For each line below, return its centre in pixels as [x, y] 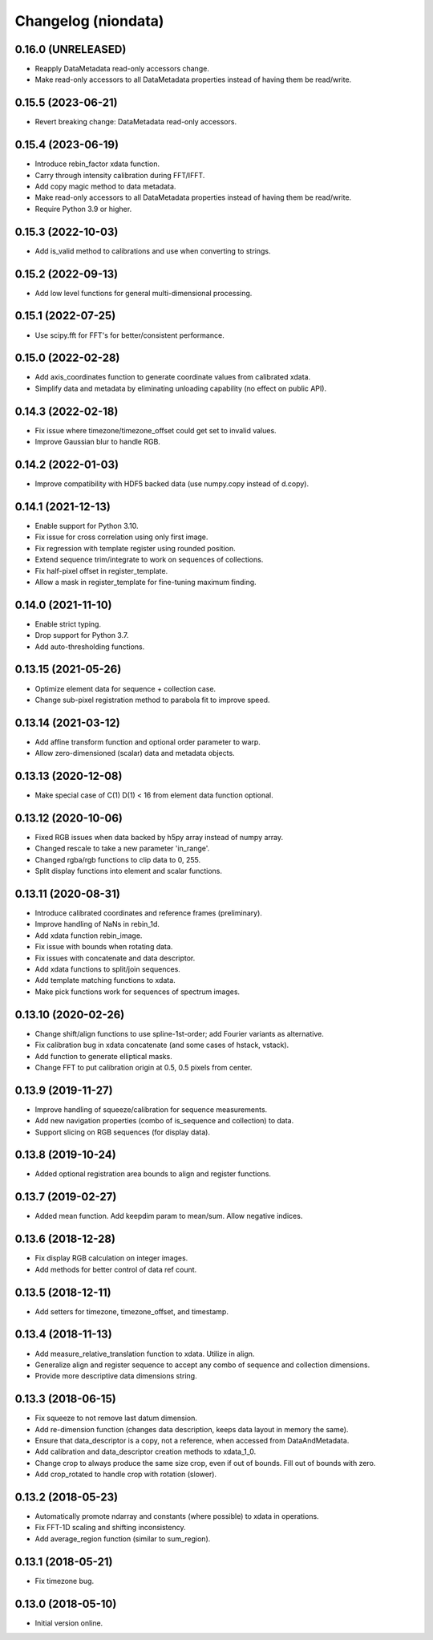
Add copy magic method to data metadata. [105, 187]
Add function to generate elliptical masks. [103, 1056]
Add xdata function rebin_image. [89, 936]
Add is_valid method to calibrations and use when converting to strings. [153, 251]
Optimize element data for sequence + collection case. [125, 688]
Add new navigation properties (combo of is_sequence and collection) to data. [164, 1121]
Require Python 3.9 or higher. [83, 209]
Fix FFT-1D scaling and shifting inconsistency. [110, 1528]
